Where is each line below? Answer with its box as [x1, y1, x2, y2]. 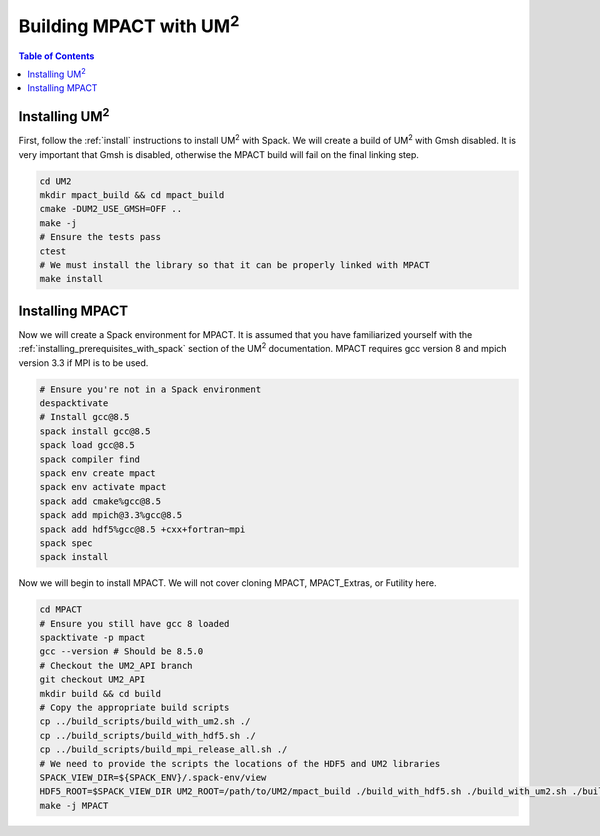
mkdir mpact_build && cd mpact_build [39, 190, 225, 200]
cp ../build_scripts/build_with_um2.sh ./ [39, 716, 251, 727]
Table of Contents [18, 50, 95, 62]
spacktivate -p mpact [39, 632, 146, 644]
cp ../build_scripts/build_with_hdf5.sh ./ [39, 730, 257, 741]
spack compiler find [39, 453, 140, 465]
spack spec [39, 537, 93, 549]
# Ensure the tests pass [39, 231, 162, 243]
